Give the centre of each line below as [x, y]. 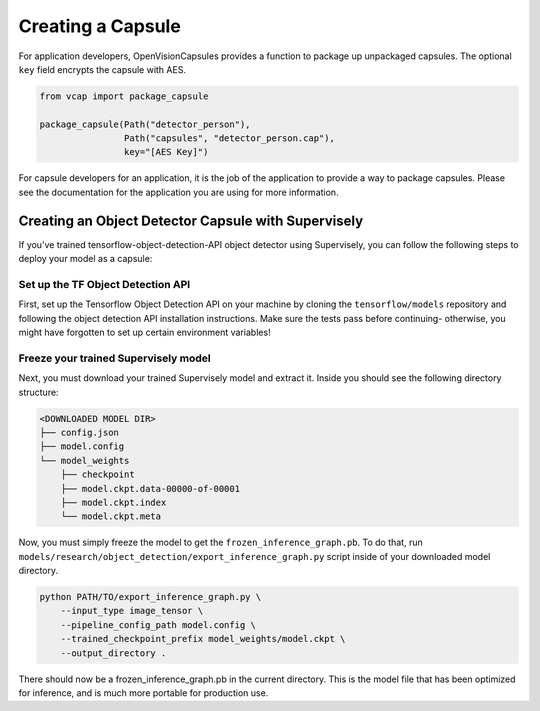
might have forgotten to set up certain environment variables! [144, 332]
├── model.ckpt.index [113, 502]
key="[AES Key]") [166, 152]
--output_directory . [113, 653]
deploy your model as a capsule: [85, 259]
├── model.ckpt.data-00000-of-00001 [150, 488]
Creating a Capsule [100, 26]
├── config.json [79, 432]
